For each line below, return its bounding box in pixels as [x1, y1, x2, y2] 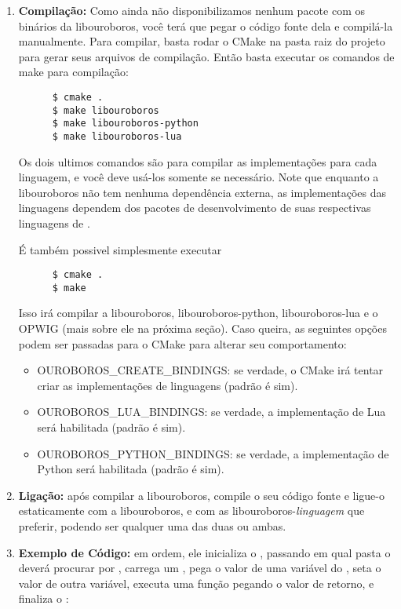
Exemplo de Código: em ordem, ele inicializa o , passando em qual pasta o [18, 544, 391, 560]
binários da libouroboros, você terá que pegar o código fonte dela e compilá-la [18, 17, 393, 34]
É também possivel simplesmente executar [18, 241, 222, 257]
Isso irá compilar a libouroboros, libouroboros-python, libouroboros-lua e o [18, 304, 378, 321]
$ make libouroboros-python [52, 118, 199, 129]
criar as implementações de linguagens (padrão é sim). [37, 377, 298, 393]
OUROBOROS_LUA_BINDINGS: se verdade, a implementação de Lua [37, 403, 386, 420]
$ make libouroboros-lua [52, 130, 182, 142]
